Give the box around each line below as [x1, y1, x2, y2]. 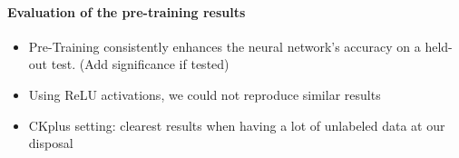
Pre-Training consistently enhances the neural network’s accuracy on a [28, 36, 421, 55]
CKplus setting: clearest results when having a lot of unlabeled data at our [28, 115, 445, 134]
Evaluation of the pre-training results [7, 2, 246, 21]
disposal [28, 133, 73, 153]
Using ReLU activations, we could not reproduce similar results [28, 84, 381, 104]
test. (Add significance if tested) [51, 54, 229, 74]
